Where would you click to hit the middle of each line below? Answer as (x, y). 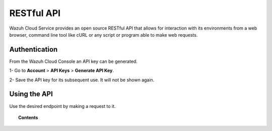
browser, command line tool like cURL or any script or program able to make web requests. (104, 35)
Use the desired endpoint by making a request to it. (62, 106)
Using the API (31, 94)
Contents (28, 117)
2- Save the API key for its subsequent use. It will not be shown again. (82, 80)
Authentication (33, 49)
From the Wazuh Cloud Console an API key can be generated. (74, 61)
